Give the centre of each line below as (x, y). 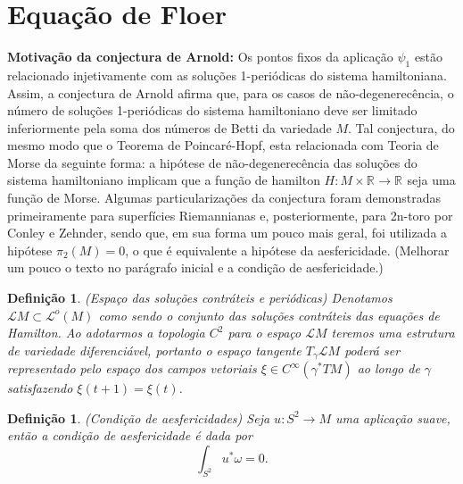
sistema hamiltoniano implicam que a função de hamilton (164, 180)
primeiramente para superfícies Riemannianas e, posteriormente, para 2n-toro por (230, 215)
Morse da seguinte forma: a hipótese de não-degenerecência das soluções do (212, 162)
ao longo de (389, 368)
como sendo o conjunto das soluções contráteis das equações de (269, 315)
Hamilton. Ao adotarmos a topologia (106, 333)
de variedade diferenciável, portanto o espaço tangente (154, 350)
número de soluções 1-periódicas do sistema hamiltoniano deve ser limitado (212, 110)
